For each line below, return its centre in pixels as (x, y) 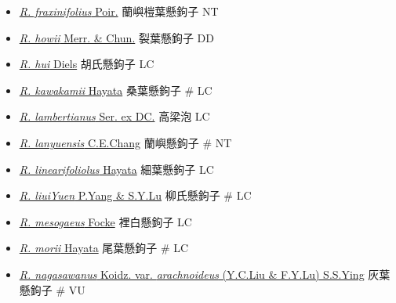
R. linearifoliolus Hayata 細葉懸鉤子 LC (116, 169)
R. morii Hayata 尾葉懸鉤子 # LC (104, 248)
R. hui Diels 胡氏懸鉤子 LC (87, 64)
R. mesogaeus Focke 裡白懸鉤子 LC (105, 221)
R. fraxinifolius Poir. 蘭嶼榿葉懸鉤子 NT (119, 11)
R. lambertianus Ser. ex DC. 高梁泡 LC (114, 116)
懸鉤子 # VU (52, 289)
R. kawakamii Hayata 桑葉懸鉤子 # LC (116, 90)
